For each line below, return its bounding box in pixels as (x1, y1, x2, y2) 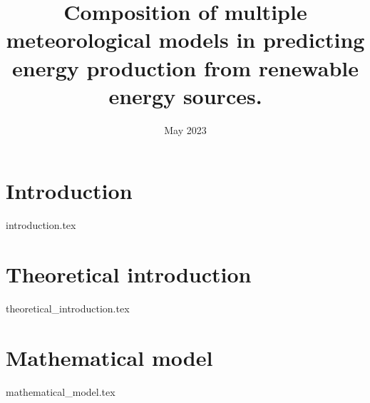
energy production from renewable (12, 53, 359, 82)
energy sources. (108, 81, 262, 110)
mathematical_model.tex (6, 384, 115, 399)
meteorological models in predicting (6, 25, 365, 54)
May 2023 (164, 122, 207, 137)
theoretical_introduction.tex (6, 300, 130, 315)
